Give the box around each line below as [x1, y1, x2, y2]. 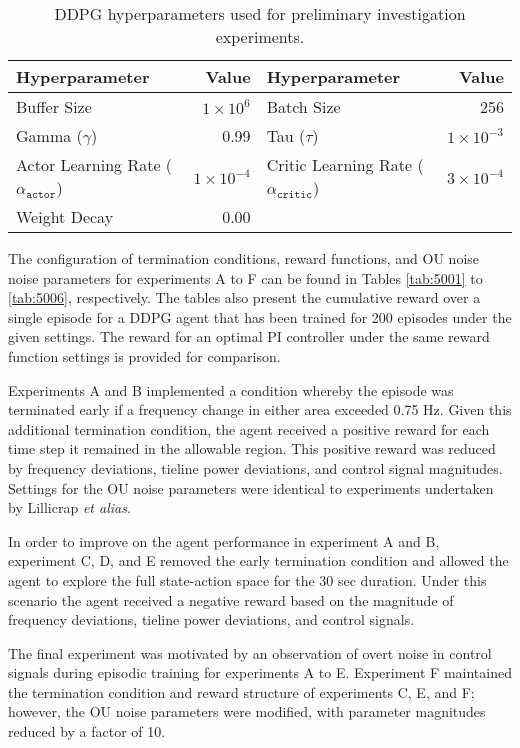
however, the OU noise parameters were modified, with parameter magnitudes [8, 701, 486, 722]
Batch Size [266, 95, 341, 118]
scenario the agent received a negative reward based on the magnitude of [8, 589, 454, 610]
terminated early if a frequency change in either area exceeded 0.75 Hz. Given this [8, 399, 512, 420]
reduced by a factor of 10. [8, 721, 166, 742]
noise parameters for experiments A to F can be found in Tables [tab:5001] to [8, 267, 483, 288]
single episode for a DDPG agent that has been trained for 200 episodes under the [8, 306, 512, 327]
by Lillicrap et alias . [8, 497, 131, 518]
